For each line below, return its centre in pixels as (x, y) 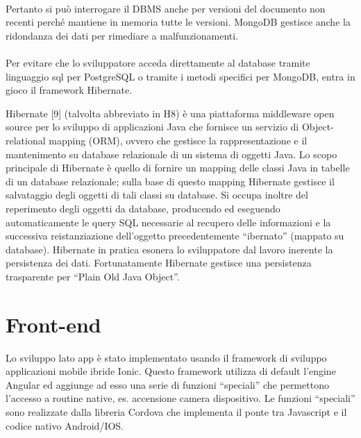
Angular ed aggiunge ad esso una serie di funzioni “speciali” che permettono (167, 384)
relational (26, 140)
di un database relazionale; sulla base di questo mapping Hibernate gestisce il (170, 181)
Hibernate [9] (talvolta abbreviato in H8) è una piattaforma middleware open (170, 113)
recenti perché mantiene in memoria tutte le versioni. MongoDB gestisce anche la (178, 22)
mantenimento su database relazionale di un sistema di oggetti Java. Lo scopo (171, 154)
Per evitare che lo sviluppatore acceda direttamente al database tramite (158, 62)
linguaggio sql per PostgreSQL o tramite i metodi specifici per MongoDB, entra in (180, 76)
